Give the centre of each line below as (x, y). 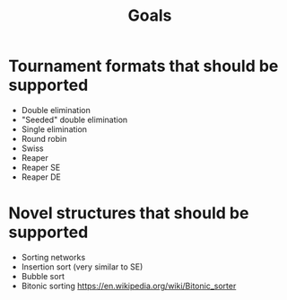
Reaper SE (41, 167)
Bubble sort (43, 276)
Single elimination (54, 129)
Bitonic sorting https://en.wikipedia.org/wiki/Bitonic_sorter (129, 286)
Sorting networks (53, 257)
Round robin (44, 138)
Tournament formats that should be (143, 66)
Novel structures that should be (129, 213)
